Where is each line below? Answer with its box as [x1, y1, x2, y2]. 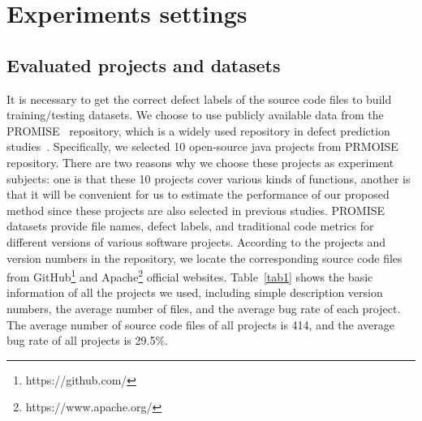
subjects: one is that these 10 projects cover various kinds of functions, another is [6, 170, 411, 187]
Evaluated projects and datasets [6, 52, 281, 77]
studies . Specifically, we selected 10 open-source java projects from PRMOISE [6, 138, 398, 155]
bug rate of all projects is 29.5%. [6, 332, 168, 349]
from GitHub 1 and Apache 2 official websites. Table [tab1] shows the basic [6, 266, 373, 285]
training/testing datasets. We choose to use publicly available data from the [6, 106, 384, 123]
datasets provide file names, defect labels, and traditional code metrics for [6, 217, 374, 234]
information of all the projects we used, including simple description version [6, 284, 383, 301]
